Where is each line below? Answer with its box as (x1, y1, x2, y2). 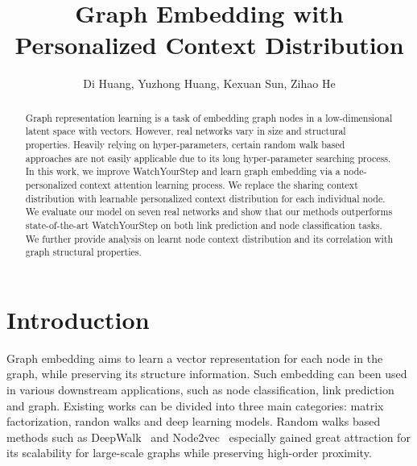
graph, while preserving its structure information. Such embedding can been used (6, 365, 407, 382)
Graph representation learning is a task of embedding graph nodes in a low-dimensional (25, 110, 393, 124)
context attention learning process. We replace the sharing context (80, 177, 358, 191)
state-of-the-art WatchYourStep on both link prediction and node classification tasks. (25, 218, 382, 231)
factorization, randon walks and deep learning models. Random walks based (6, 413, 381, 430)
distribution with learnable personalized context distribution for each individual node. (25, 191, 386, 205)
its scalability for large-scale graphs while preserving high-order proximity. (6, 444, 372, 461)
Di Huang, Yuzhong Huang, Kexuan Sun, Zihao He (83, 75, 336, 92)
